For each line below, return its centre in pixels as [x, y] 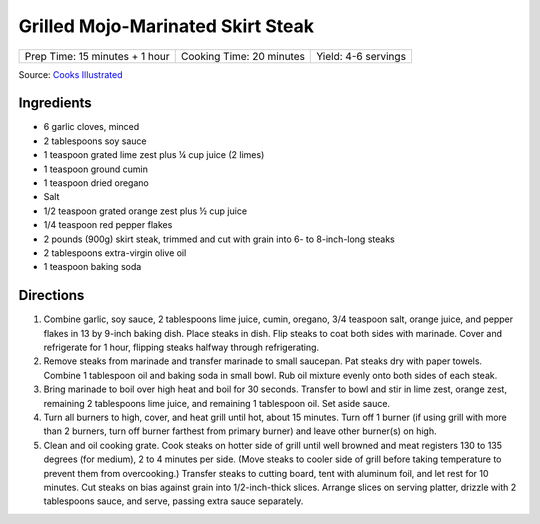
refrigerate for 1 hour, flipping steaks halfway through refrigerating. [181, 347]
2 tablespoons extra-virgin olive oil [115, 252]
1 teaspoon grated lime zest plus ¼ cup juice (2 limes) [154, 155]
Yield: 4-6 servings [361, 56]
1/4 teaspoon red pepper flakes [108, 225]
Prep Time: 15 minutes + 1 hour [97, 56]
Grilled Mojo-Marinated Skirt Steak [166, 26]
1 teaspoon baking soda [92, 267]
